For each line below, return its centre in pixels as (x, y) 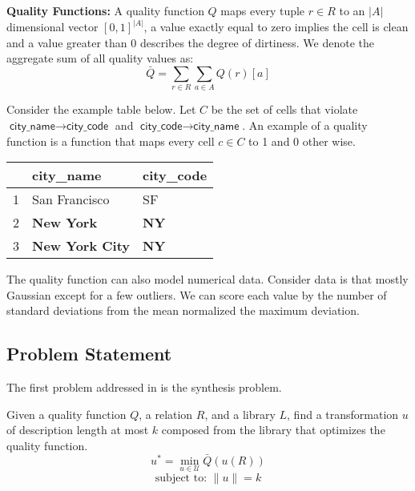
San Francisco (71, 199)
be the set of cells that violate (284, 109)
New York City (81, 246)
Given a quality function (66, 414)
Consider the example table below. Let (101, 109)
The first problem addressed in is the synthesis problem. (144, 387)
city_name (67, 175)
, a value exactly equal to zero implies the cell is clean (276, 27)
